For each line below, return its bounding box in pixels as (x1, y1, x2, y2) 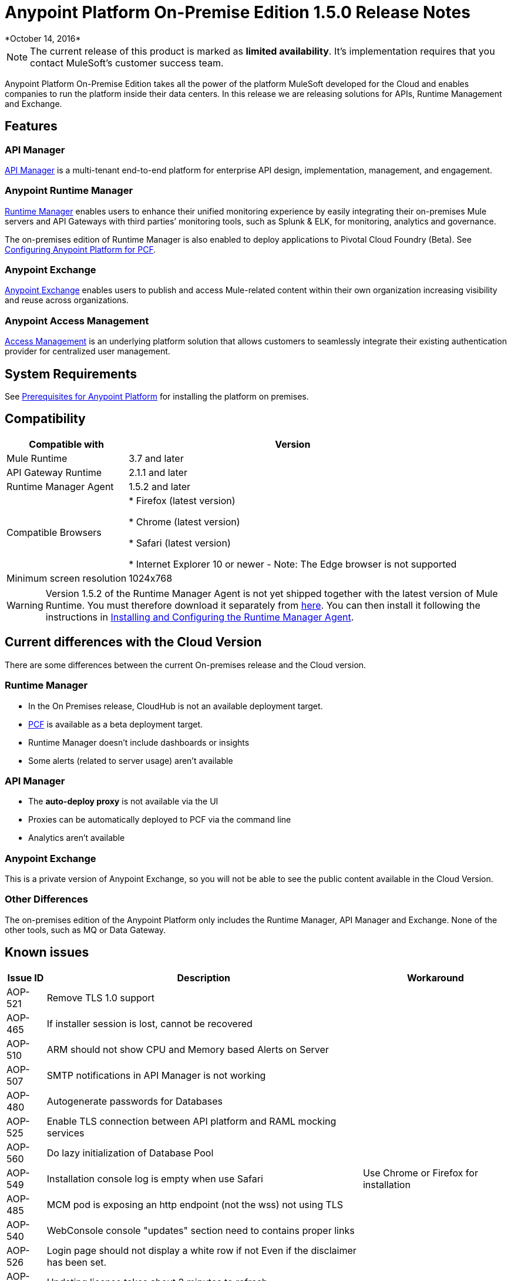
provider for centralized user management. (5, 346, 170, 357)
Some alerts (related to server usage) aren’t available (28, 755, 233, 766)
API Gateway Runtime (6, 466, 102, 478)
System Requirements (5, 366, 137, 381)
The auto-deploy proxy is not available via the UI (28, 796, 218, 807)
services (46, 1126, 85, 1139)
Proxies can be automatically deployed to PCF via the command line (28, 814, 291, 825)
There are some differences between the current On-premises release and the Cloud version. (5, 659, 367, 670)
